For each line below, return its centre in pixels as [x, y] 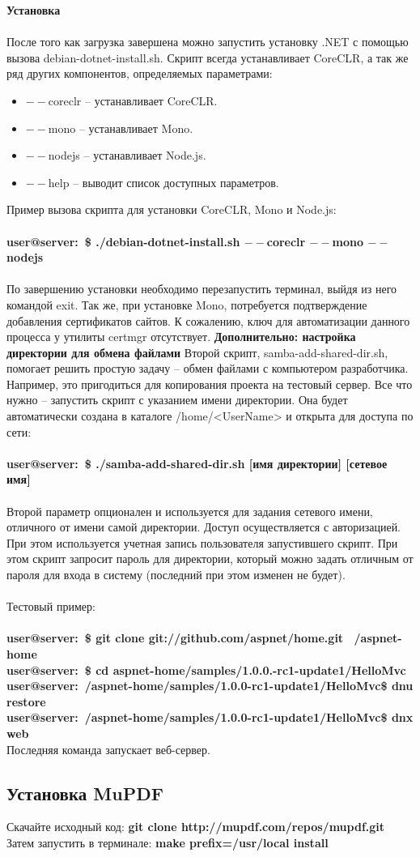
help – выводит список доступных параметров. [163, 182]
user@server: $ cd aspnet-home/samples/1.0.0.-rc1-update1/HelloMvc [206, 669]
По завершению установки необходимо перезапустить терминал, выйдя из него [202, 289]
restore [26, 701]
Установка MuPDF [85, 793]
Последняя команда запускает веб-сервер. [108, 749]
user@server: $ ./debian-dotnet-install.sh [123, 241]
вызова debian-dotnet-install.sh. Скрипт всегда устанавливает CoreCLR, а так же [208, 57]
